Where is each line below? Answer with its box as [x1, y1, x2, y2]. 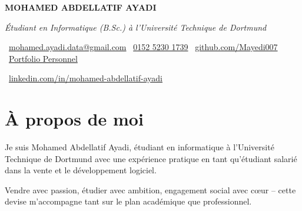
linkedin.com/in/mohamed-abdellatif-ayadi [9, 72, 162, 84]
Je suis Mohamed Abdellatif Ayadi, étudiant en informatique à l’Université [5, 141, 274, 153]
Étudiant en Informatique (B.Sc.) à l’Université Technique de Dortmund [5, 21, 267, 33]
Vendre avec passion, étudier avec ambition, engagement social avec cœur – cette [5, 183, 296, 196]
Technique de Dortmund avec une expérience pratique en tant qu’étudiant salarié [5, 152, 297, 164]
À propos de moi [5, 107, 144, 131]
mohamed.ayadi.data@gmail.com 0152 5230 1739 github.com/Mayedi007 [9, 41, 278, 53]
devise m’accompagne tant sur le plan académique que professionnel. [5, 195, 252, 207]
